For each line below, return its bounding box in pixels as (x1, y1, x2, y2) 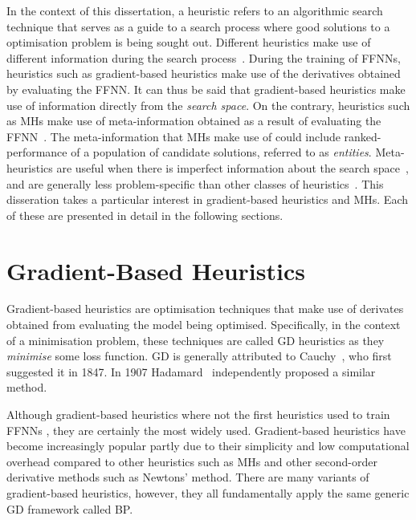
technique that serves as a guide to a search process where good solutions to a (6, 18, 390, 35)
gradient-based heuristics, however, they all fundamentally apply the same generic (6, 484, 410, 501)
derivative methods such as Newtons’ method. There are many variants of (6, 469, 369, 485)
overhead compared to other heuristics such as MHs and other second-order (6, 453, 377, 469)
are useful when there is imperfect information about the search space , (56, 159, 409, 176)
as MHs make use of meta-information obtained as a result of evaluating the (6, 112, 381, 129)
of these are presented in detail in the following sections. (6, 206, 283, 223)
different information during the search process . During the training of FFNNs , (6, 49, 401, 66)
